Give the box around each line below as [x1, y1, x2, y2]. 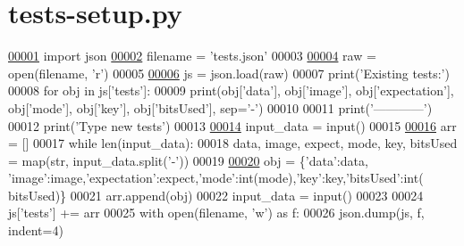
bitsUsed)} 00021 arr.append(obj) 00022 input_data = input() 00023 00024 [8, 185, 424, 204]
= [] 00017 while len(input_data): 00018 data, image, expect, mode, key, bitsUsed [8, 134, 458, 152]
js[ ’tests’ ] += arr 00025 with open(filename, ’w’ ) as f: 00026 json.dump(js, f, [8, 203, 425, 222]
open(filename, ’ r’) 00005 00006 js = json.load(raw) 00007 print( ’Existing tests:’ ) [8, 63, 450, 82]
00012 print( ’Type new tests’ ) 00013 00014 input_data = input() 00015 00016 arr [8, 116, 457, 135]
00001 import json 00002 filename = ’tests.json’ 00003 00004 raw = [8, 46, 376, 65]
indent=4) [8, 221, 63, 240]
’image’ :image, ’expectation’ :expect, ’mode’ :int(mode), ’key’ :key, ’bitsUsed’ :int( [8, 168, 424, 187]
